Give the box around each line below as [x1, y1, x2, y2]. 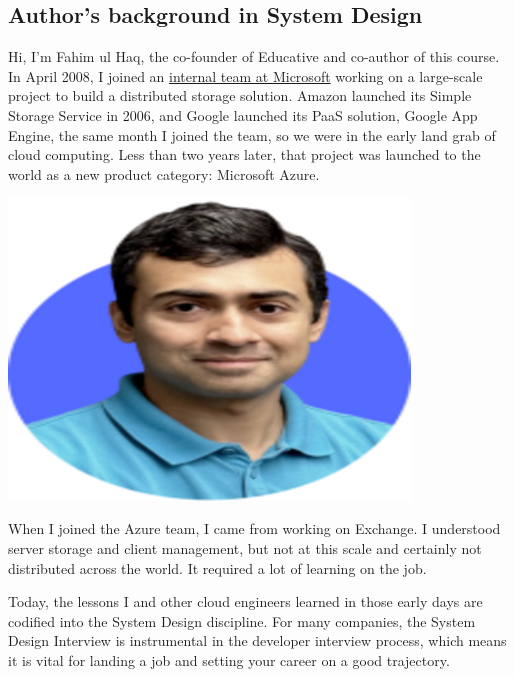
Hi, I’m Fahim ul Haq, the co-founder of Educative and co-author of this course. [8, 46, 500, 67]
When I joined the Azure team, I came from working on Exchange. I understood [8, 518, 501, 539]
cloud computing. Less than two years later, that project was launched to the [8, 144, 481, 165]
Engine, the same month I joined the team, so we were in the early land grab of [8, 124, 496, 145]
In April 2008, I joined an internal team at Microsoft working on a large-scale [8, 65, 483, 86]
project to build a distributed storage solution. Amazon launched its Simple [8, 85, 472, 106]
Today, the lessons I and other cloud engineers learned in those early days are [8, 591, 483, 612]
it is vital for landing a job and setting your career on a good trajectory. [8, 649, 450, 670]
